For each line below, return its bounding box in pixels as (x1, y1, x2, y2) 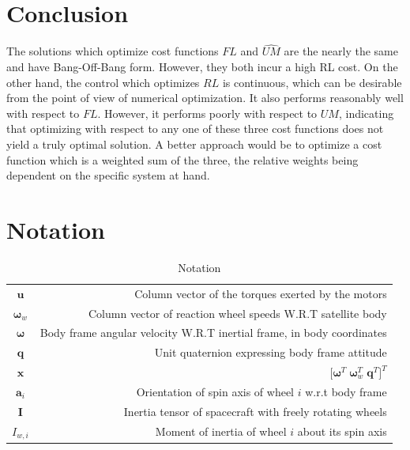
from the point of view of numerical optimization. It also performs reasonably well (6, 89, 404, 106)
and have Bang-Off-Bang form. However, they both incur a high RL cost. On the (6, 58, 398, 74)
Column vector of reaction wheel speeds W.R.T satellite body (88, 304, 387, 321)
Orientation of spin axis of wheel (136, 383, 295, 399)
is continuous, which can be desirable (222, 74, 402, 90)
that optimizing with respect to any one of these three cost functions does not (6, 120, 384, 137)
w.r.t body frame (305, 383, 387, 399)
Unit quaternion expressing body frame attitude (154, 344, 387, 361)
